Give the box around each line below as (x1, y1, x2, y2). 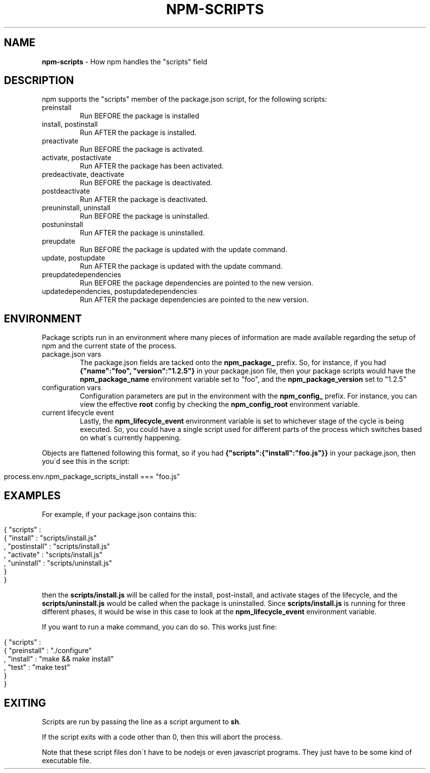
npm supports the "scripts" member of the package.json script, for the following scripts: (42, 95, 327, 104)
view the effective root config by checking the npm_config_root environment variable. (80, 400, 360, 409)
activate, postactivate (42, 153, 111, 162)
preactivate (42, 137, 79, 145)
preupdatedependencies (42, 270, 121, 279)
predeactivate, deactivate (42, 170, 125, 179)
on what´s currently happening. (80, 433, 181, 442)
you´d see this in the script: (42, 457, 130, 466)
